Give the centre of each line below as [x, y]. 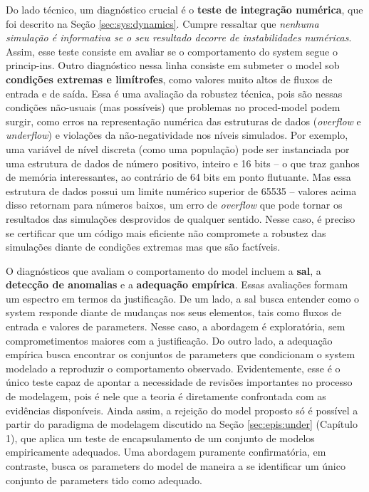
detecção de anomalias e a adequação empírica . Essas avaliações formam [177, 284]
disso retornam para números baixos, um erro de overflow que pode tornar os [174, 205]
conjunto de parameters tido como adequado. [104, 480]
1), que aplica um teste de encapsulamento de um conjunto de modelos [160, 438]
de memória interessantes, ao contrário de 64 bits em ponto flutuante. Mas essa [178, 177]
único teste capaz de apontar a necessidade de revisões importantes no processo [179, 382]
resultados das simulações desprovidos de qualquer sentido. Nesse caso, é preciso [181, 218]
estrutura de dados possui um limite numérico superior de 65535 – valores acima [181, 190]
